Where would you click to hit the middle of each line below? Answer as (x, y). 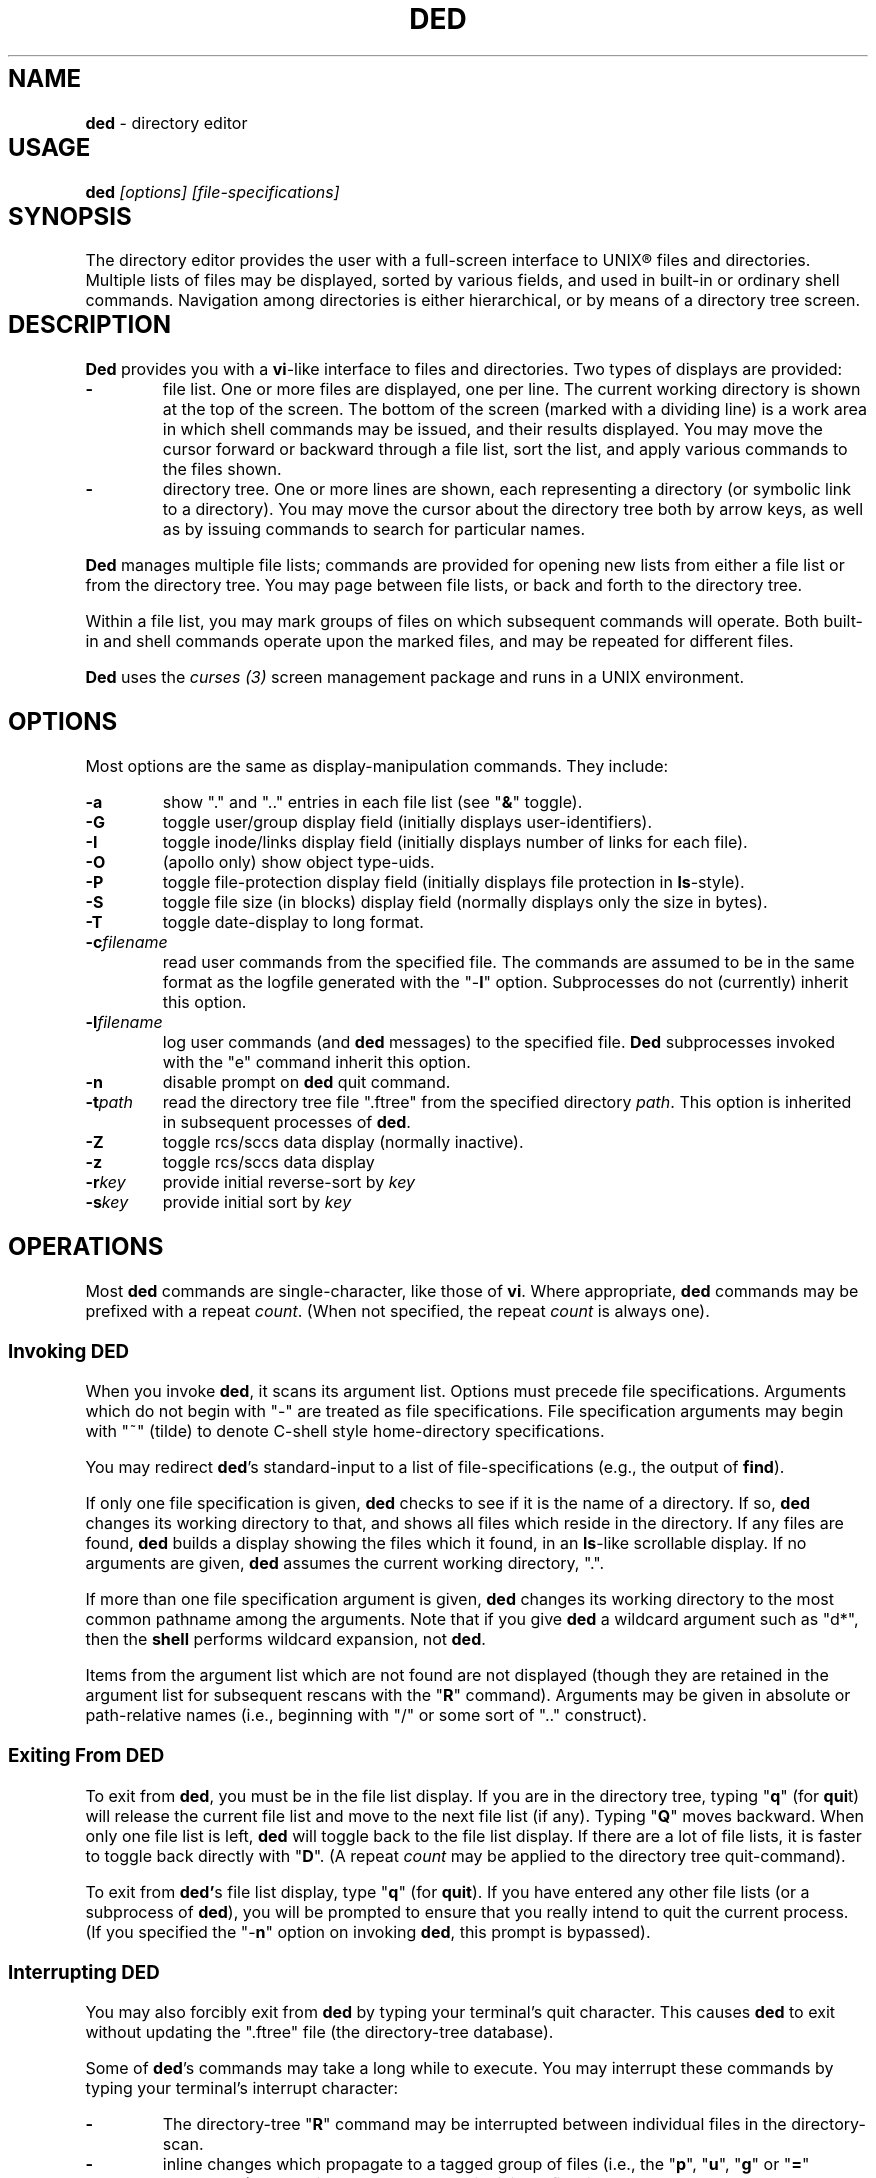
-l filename (124, 1022)
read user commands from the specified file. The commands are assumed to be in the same (508, 962)
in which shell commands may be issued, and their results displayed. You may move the (492, 429)
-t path (109, 1102)
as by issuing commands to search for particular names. (374, 529)
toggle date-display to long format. (293, 922)
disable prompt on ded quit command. (306, 1082)
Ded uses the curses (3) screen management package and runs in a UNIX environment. (415, 677)
